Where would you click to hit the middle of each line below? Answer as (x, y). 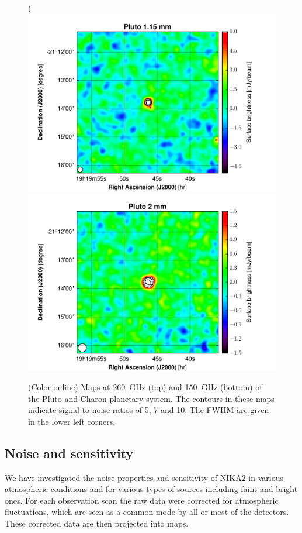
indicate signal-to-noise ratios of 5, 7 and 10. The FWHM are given (149, 410)
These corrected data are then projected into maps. (97, 523)
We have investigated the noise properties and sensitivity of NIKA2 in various (144, 477)
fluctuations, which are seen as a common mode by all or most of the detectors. (147, 512)
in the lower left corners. (72, 421)
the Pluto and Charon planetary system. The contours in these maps (151, 398)
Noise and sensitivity (69, 453)
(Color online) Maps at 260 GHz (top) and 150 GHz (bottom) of (145, 387)
